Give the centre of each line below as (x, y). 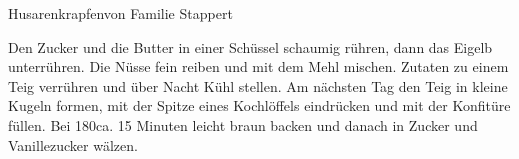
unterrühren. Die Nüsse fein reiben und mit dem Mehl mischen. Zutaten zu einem (258, 66)
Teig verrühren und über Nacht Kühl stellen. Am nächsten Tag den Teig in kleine (258, 85)
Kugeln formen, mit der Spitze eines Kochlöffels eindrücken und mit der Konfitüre (259, 105)
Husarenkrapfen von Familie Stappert (120, 13)
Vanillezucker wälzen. (73, 144)
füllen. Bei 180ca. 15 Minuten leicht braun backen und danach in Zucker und (243, 124)
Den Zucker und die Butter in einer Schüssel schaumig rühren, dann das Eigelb (250, 46)
